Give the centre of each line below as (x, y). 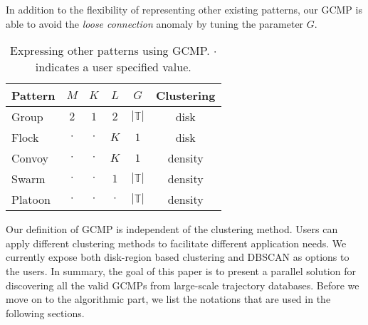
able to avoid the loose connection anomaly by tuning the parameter (155, 23)
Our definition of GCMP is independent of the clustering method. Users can (172, 229)
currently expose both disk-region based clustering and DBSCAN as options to (178, 257)
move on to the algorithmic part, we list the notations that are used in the (168, 299)
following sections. (45, 313)
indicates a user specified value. (113, 67)
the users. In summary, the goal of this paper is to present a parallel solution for (181, 270)
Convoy (30, 158)
